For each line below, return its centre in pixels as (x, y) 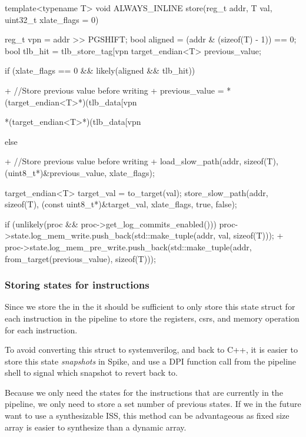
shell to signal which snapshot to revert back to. (91, 373)
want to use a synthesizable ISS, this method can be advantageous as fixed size (147, 416)
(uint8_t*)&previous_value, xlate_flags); (80, 172)
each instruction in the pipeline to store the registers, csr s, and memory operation (152, 318)
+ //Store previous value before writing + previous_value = (114, 90)
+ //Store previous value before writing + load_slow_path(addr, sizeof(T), (142, 161)
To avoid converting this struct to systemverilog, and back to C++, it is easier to (151, 350)
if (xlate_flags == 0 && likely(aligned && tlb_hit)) (100, 70)
